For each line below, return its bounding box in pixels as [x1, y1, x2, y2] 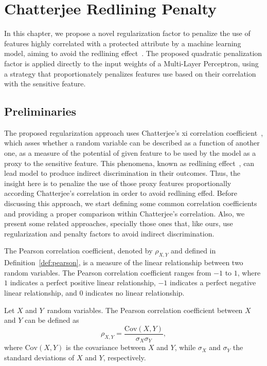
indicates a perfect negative [169, 277, 256, 288]
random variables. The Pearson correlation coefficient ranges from [4, 267, 211, 278]
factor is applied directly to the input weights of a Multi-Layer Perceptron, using [4, 58, 259, 68]
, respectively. [103, 352, 146, 362]
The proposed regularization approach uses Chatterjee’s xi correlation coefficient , [4, 127, 263, 138]
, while [174, 342, 196, 353]
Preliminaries [4, 103, 77, 119]
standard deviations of [4, 352, 75, 362]
